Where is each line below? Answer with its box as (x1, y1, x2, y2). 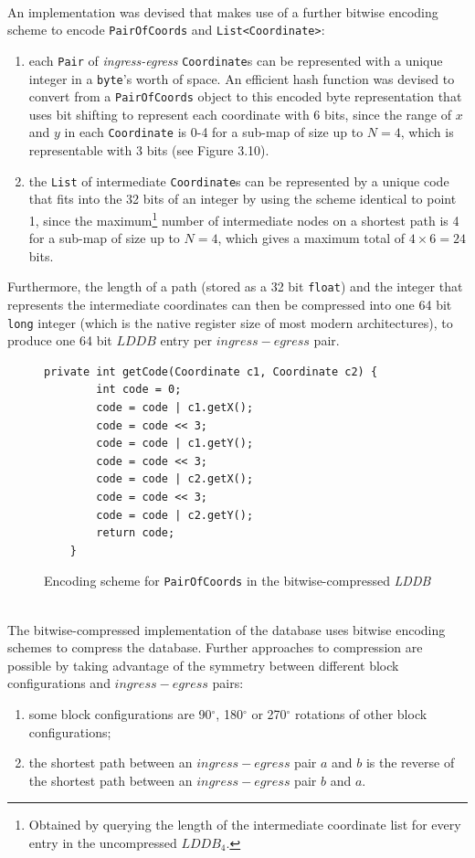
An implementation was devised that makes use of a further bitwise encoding (7, 2, 438, 21)
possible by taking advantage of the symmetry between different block (7, 655, 399, 674)
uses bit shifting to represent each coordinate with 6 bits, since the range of (28, 104, 452, 123)
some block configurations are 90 (28, 704, 212, 723)
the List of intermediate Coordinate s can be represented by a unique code (28, 171, 449, 190)
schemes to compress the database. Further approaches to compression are (7, 638, 423, 657)
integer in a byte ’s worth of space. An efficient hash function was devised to (28, 69, 455, 88)
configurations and (7, 673, 111, 693)
